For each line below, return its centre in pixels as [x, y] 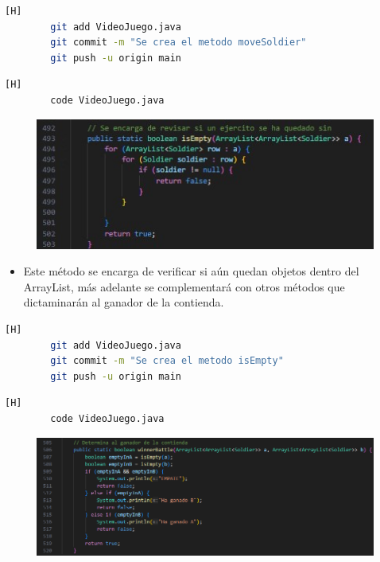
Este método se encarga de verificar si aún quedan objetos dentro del [191, 271]
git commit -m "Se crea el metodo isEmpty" [167, 361]
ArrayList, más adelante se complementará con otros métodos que [184, 286]
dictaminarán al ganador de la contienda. [124, 302]
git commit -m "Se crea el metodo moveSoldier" [178, 43]
